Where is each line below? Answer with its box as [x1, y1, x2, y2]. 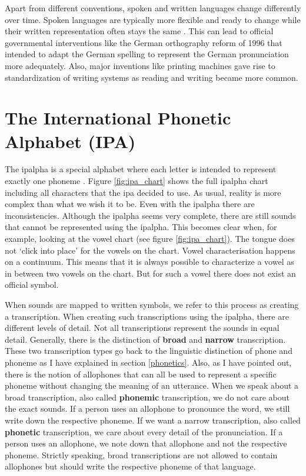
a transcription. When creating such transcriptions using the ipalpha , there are [5, 310, 289, 322]
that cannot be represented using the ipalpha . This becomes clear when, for [5, 221, 277, 233]
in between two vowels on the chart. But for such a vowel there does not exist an [5, 267, 296, 279]
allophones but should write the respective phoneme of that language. [5, 460, 256, 472]
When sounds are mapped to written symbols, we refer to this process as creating [5, 298, 299, 310]
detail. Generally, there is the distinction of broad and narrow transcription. [5, 333, 286, 345]
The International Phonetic [5, 106, 231, 130]
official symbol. [5, 278, 59, 291]
